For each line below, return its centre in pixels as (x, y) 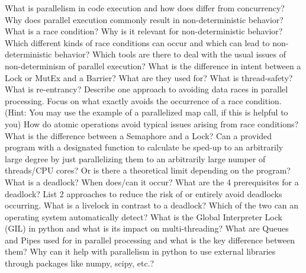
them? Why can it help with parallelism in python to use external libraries (140, 251)
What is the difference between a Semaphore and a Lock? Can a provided (138, 135)
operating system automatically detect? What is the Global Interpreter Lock (144, 216)
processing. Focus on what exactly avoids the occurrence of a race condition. (143, 100)
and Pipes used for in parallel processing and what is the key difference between (150, 240)
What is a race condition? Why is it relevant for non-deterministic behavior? (144, 31)
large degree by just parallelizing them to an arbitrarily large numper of (135, 158)
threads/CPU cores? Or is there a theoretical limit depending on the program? (148, 170)
